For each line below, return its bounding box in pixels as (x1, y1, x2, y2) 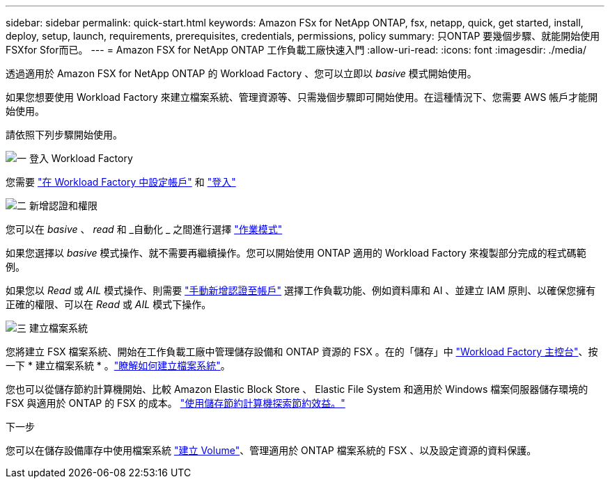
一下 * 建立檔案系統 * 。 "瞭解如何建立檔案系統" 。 (6, 360, 230, 371)
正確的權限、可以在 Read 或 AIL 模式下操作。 (6, 298, 212, 310)
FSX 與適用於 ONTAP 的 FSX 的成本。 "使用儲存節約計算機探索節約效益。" (6, 397, 345, 409)
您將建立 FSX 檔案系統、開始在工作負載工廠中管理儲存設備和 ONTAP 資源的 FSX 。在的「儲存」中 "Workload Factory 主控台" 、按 (6, 346, 598, 357)
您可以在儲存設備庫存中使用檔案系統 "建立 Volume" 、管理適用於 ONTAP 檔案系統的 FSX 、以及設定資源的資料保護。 (6, 444, 537, 456)
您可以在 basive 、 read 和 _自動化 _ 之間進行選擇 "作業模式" (6, 223, 283, 235)
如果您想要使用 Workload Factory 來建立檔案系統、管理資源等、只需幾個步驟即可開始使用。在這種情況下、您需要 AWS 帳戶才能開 (6, 91, 598, 103)
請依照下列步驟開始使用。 (6, 129, 123, 140)
